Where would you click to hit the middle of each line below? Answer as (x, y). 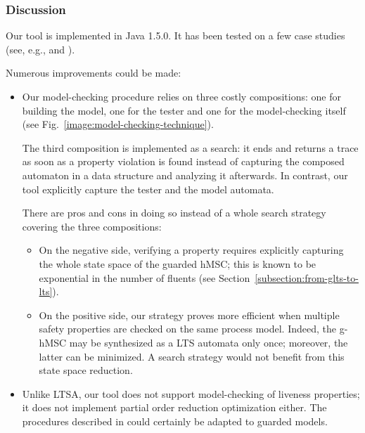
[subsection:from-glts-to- (307, 277)
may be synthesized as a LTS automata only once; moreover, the (209, 342)
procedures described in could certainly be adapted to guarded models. (175, 421)
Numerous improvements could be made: (94, 73)
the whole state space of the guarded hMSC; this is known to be (178, 263)
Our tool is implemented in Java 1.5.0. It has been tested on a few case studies (175, 35)
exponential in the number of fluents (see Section (145, 277)
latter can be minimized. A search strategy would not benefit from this (192, 356)
